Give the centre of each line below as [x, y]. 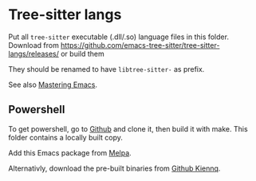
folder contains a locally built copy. [66, 137]
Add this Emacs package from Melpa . [70, 152]
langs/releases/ [34, 53]
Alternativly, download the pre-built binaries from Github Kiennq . [114, 168]
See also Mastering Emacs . [53, 85]
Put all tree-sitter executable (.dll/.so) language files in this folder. [119, 37]
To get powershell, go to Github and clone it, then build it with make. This [128, 128]
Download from [34, 45]
